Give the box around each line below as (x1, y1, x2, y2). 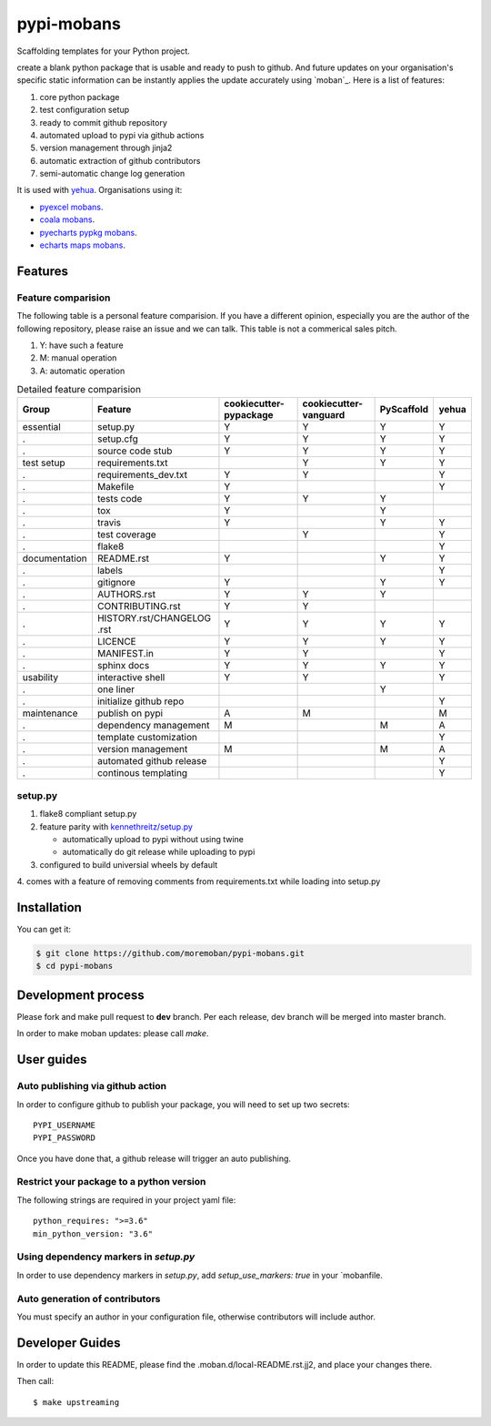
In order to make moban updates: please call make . (16, 1028, 209, 1039)
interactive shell (96, 670, 165, 683)
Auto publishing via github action (16, 1080, 167, 1093)
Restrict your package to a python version (16, 1176, 206, 1188)
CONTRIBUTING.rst (96, 599, 181, 612)
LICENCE (96, 635, 136, 647)
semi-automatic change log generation (39, 168, 185, 179)
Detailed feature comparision (16, 383, 141, 396)
